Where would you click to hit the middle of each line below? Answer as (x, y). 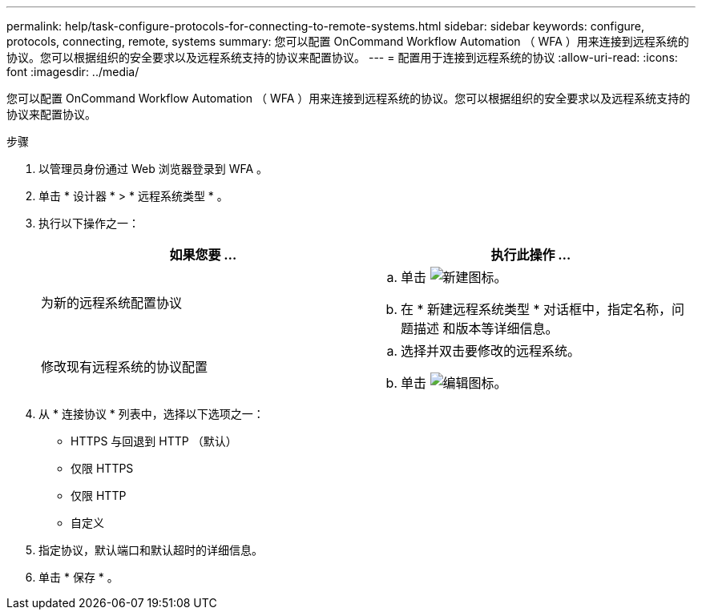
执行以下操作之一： (89, 223)
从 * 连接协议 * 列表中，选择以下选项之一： (151, 414)
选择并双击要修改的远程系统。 (491, 351)
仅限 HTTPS (102, 468)
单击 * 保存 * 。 (79, 577)
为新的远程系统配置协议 (112, 303)
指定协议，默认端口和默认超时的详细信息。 (151, 550)
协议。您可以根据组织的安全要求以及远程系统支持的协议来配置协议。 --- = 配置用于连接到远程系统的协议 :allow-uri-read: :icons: (342, 57)
